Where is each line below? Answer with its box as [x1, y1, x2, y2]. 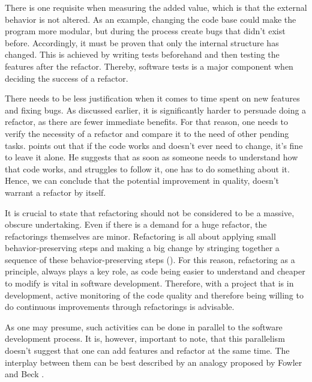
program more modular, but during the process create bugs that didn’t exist [5, 25, 286, 37]
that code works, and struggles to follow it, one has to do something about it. [5, 162, 290, 175]
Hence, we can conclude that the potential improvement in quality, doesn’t [5, 174, 280, 187]
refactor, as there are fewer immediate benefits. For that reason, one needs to [5, 115, 289, 128]
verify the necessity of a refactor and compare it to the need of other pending [5, 127, 289, 139]
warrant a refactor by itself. [5, 186, 106, 198]
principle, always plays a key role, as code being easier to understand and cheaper [5, 265, 305, 277]
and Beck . [5, 368, 44, 380]
